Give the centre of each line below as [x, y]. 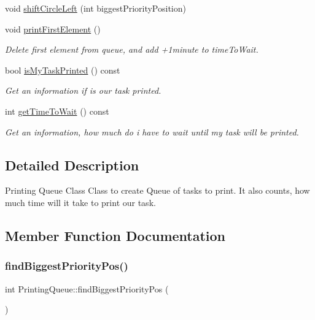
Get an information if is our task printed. [83, 90]
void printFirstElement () [53, 29]
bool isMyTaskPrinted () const [63, 70]
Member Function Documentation [115, 235]
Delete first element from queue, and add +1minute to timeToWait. [132, 49]
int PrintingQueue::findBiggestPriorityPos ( [87, 288]
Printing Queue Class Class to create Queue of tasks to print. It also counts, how [157, 190]
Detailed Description [72, 165]
